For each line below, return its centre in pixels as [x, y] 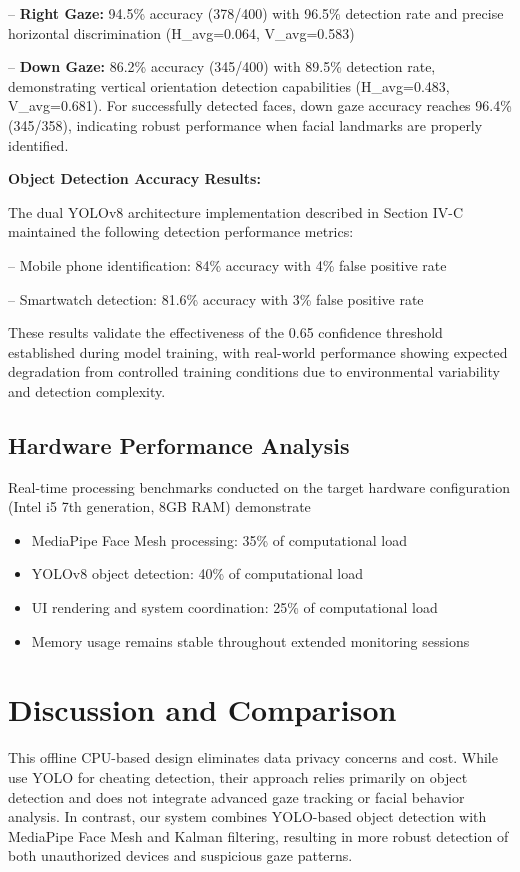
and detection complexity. [87, 390]
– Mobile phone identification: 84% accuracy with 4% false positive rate [227, 264]
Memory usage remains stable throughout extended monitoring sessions [250, 640]
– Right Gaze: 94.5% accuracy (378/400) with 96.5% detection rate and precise [256, 13]
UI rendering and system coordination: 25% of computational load [234, 607]
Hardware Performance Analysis [179, 444]
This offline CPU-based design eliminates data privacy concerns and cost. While [253, 757]
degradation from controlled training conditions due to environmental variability [254, 371]
